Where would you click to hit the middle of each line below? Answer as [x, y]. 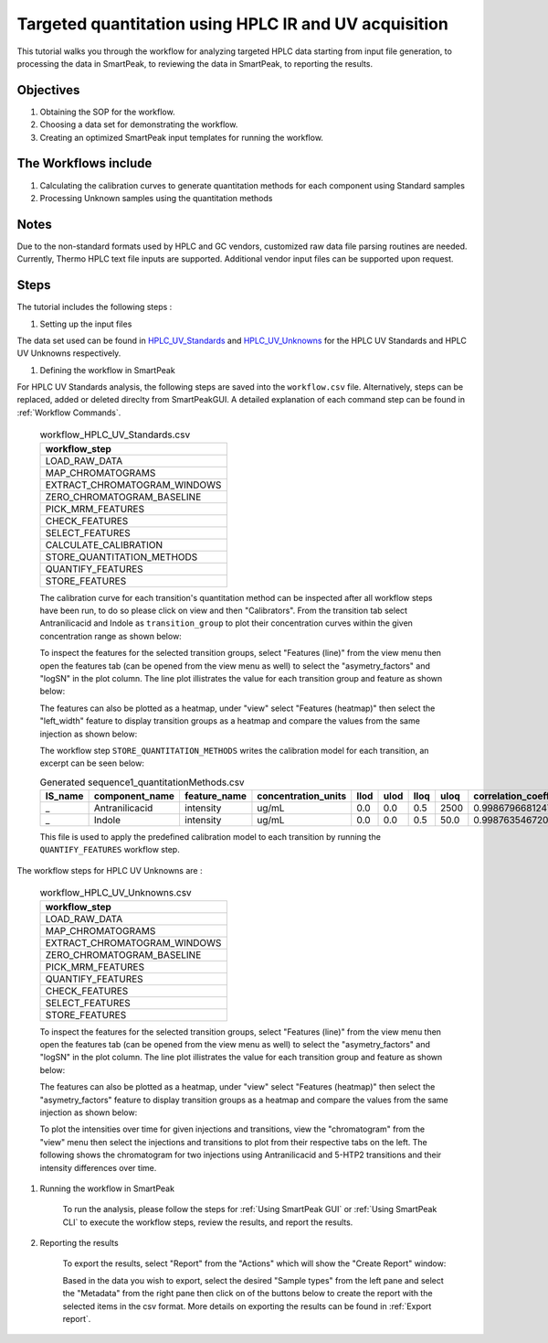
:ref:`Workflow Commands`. [69, 413]
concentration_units [302, 796]
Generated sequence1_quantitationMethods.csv [142, 782]
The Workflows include [84, 163]
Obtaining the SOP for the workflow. [107, 112]
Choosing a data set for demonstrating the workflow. [139, 124]
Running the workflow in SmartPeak [107, 1188]
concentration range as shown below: [111, 636]
